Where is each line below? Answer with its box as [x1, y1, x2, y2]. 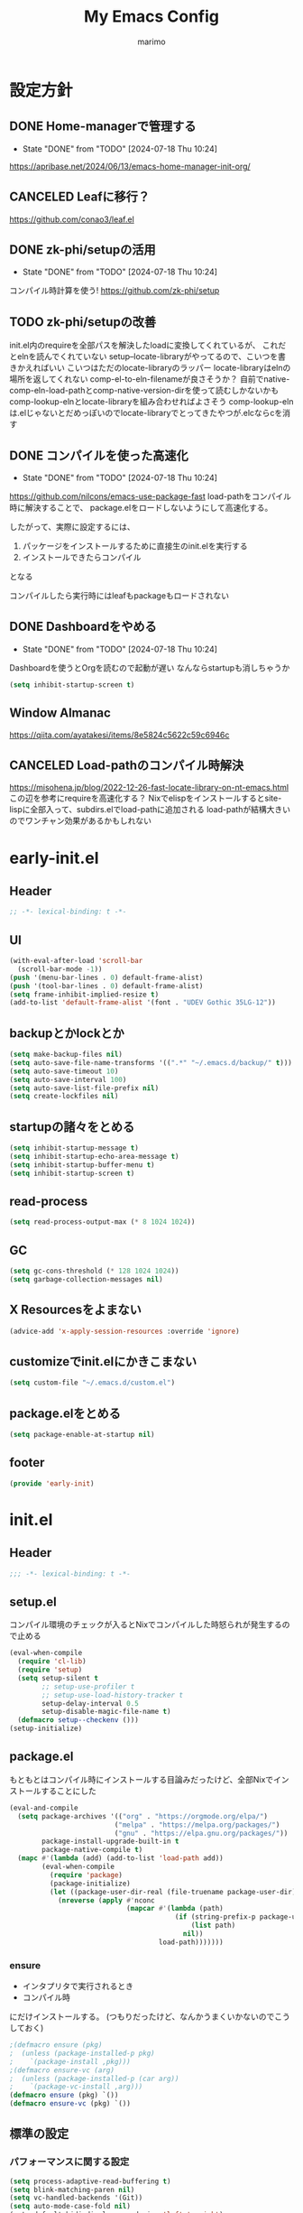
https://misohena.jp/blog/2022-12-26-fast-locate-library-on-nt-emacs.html [9, 782, 289, 793]
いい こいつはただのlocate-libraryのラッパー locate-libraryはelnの [48, 363, 291, 374]
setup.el [9, 1594, 57, 1609]
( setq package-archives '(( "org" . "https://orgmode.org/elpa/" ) [17, 1811, 269, 1820]
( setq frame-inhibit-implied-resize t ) [9, 990, 160, 999]
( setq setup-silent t [17, 1673, 99, 1682]
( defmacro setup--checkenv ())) [17, 1716, 140, 1725]
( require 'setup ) [17, 1665, 83, 1675]
